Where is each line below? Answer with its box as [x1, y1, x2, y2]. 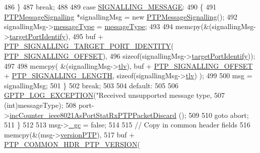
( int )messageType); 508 [4, 99, 77, 110]
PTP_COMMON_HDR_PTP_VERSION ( [4, 139, 140, 149]
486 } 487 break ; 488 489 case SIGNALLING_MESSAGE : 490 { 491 [4, 2, 217, 12]
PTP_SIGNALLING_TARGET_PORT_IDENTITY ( [4, 41, 174, 51]
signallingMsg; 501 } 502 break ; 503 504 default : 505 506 [4, 80, 178, 90]
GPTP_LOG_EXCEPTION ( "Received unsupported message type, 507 [4, 90, 225, 100]
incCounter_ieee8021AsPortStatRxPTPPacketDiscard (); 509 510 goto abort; [9, 109, 249, 120]
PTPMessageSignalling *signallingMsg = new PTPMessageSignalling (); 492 [4, 11, 237, 22]
